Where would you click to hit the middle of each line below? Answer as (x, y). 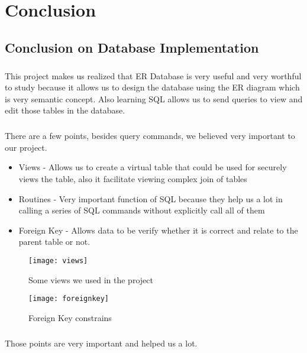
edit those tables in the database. (65, 110)
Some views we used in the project (91, 279)
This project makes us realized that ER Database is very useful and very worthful (153, 75)
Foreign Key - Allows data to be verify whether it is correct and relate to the (158, 230)
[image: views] (58, 261)
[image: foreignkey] (69, 299)
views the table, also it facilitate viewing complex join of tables (133, 179)
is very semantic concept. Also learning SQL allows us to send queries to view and (154, 98)
